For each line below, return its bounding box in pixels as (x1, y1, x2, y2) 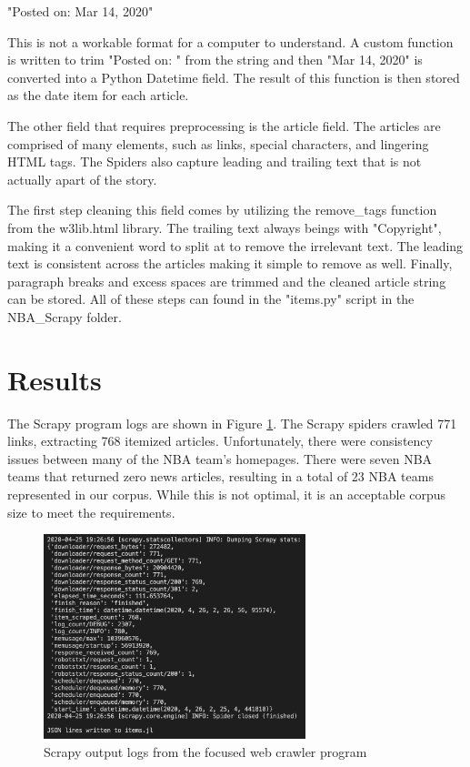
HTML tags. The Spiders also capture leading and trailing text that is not (7, 152, 422, 171)
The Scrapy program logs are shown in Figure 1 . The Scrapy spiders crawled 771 (7, 413, 457, 432)
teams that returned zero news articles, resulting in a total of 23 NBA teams (7, 467, 434, 486)
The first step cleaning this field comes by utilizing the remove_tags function (7, 200, 437, 219)
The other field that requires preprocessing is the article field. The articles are (7, 116, 441, 135)
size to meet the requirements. (7, 502, 175, 521)
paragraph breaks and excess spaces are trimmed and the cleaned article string (7, 271, 446, 290)
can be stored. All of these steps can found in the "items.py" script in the (7, 289, 415, 308)
